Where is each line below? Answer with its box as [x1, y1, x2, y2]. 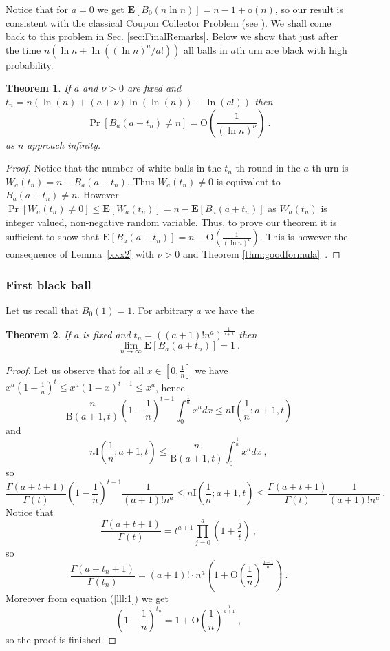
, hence [155, 380, 185, 394]
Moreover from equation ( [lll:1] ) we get [6, 590, 169, 605]
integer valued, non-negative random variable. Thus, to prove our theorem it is [6, 214, 337, 229]
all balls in [184, 42, 228, 56]
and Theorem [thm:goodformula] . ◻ [183, 247, 340, 261]
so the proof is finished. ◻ [6, 632, 117, 646]
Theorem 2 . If [6, 327, 71, 341]
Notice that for [6, 2, 69, 16]
